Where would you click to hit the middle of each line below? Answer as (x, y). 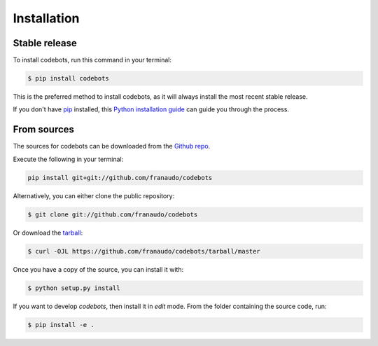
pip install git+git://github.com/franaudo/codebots (120, 178)
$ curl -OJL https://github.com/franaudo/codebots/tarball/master (144, 251)
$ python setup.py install (74, 288)
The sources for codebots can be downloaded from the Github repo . (112, 146)
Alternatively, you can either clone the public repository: (94, 195)
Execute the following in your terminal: (68, 159)
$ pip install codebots (69, 78)
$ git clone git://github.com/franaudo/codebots (113, 214)
